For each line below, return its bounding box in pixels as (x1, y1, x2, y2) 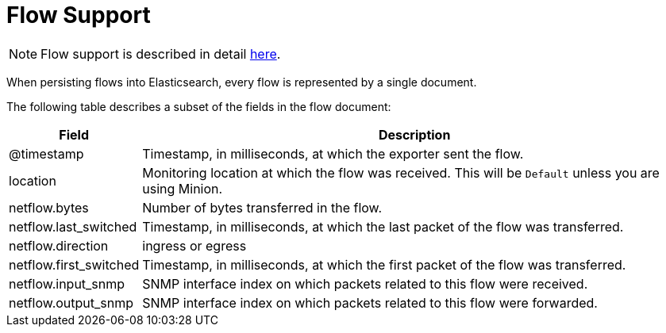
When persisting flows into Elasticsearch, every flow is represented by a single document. (6, 75, 477, 89)
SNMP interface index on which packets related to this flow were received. (142, 275, 588, 292)
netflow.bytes (9, 199, 89, 216)
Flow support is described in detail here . (40, 45, 281, 62)
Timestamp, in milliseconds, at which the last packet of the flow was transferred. (142, 218, 624, 235)
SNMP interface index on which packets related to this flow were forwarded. (142, 294, 598, 311)
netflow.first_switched (9, 256, 140, 273)
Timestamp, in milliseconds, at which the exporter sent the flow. (142, 145, 524, 162)
